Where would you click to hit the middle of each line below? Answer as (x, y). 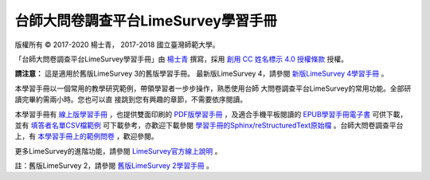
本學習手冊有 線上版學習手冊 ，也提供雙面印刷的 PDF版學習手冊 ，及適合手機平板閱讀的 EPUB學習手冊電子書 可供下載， (211, 114)
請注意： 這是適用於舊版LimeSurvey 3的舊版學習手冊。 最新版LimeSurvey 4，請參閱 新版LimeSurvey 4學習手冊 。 (201, 74)
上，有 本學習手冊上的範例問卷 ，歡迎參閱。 (86, 136)
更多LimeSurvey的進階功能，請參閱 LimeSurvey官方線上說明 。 (118, 151)
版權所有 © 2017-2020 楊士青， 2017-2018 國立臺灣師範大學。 (117, 45)
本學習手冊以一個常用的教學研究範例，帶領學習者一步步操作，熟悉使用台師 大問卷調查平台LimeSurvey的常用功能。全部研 (213, 88)
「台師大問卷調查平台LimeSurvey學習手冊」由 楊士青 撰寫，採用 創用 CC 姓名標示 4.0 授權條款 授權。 (181, 59)
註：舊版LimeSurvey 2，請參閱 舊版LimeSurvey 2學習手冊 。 (114, 166)
